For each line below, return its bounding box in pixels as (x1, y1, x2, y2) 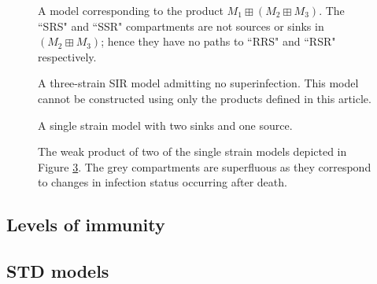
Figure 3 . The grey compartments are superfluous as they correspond (38, 158, 371, 175)
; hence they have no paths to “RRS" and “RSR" (101, 33, 336, 50)
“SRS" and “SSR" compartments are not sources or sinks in (38, 17, 324, 34)
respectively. (38, 48, 97, 65)
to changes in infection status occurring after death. (38, 174, 287, 190)
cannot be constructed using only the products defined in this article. (38, 90, 371, 106)
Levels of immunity (6, 212, 165, 237)
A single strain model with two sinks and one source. (38, 116, 293, 133)
